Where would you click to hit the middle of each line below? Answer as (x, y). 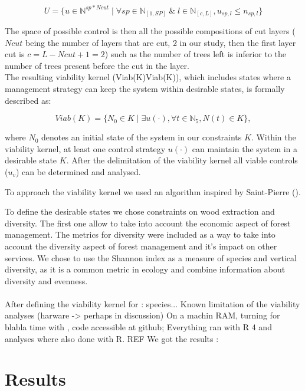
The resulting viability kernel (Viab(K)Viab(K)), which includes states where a (148, 77)
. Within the (273, 137)
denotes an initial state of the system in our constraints (142, 137)
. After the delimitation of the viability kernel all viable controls (182, 160)
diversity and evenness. (46, 280)
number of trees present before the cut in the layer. (97, 65)
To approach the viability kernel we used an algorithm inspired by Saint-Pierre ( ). (153, 191)
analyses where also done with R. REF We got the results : (112, 338)
